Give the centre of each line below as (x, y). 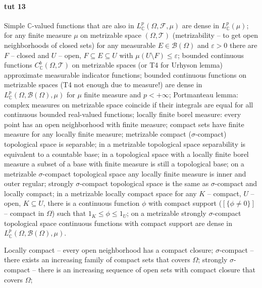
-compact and (236, 183)
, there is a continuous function (91, 203)
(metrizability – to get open (215, 35)
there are (244, 45)
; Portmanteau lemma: (203, 94)
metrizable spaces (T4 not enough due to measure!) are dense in (103, 84)
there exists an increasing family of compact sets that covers (97, 260)
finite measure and (113, 94)
